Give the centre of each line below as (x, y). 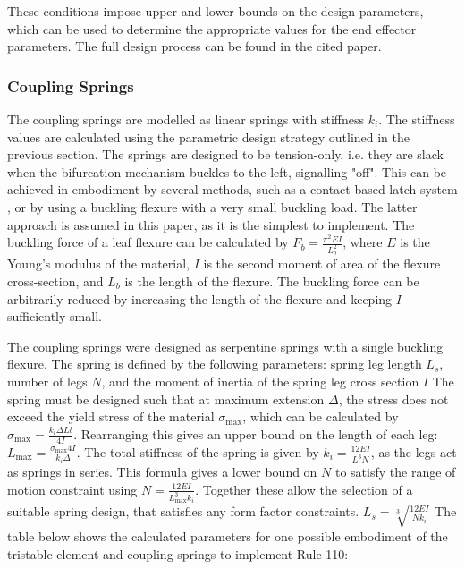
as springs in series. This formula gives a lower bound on (162, 472)
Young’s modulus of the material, (98, 263)
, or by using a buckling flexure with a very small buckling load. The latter (212, 206)
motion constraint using (72, 489)
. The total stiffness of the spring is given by (198, 451)
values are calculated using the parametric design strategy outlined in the (209, 136)
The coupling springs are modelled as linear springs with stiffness (186, 119)
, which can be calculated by (321, 416)
